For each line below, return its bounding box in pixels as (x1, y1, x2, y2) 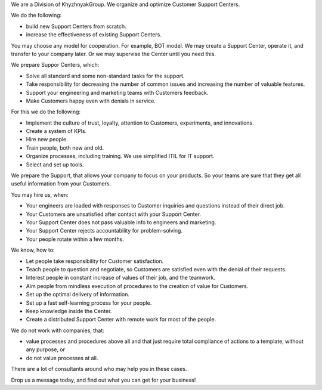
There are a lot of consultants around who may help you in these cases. (11, 366, 187, 373)
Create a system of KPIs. (26, 128, 87, 135)
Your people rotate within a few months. (26, 236, 125, 243)
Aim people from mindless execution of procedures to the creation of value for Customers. (26, 282, 249, 289)
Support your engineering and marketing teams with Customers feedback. (26, 89, 209, 96)
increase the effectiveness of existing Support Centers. (26, 31, 162, 38)
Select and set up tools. (26, 161, 84, 168)
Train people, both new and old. (26, 144, 104, 151)
